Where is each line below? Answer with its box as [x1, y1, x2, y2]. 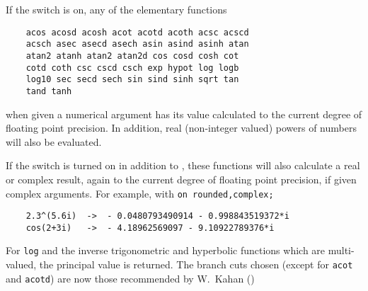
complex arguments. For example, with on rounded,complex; [6, 186, 274, 200]
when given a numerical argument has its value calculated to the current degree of [6, 106, 362, 121]
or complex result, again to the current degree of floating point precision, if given [6, 171, 357, 186]
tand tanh [25, 86, 72, 96]
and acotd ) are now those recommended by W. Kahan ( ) [6, 270, 255, 285]
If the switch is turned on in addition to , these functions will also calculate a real [6, 158, 360, 173]
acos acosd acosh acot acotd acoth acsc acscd [25, 27, 249, 38]
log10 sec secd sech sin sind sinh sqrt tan [25, 74, 239, 85]
